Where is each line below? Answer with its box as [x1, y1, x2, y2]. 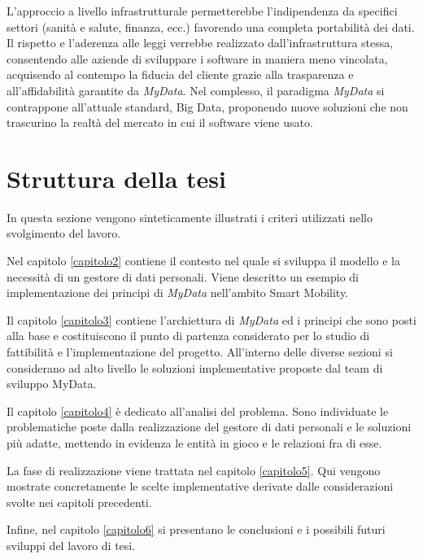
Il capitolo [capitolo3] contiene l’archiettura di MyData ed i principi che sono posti [7, 311, 416, 328]
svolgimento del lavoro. [7, 225, 121, 242]
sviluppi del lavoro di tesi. [7, 536, 136, 553]
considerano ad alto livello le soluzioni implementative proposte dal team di [7, 359, 383, 376]
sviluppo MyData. [7, 375, 97, 392]
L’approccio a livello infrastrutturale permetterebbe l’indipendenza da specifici [7, 2, 398, 19]
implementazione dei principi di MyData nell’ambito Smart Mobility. [7, 284, 349, 301]
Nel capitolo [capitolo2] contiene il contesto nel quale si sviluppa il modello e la [7, 252, 401, 269]
